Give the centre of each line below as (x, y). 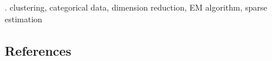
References (38, 50)
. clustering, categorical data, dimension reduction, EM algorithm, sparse (136, 7)
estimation (23, 18)
